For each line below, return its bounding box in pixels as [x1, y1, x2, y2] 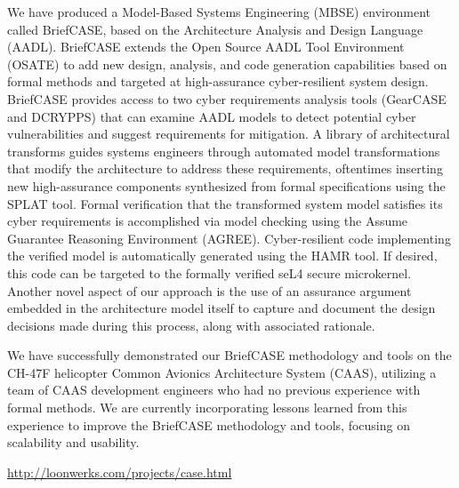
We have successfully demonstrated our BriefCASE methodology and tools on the [7, 346, 452, 364]
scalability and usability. [7, 433, 140, 452]
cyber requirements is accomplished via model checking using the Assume [7, 212, 408, 230]
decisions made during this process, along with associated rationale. [7, 316, 375, 334]
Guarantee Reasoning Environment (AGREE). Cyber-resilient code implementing [7, 228, 451, 247]
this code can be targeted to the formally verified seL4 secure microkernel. [7, 263, 412, 282]
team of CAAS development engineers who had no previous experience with [7, 380, 421, 399]
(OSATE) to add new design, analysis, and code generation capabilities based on [7, 54, 447, 73]
